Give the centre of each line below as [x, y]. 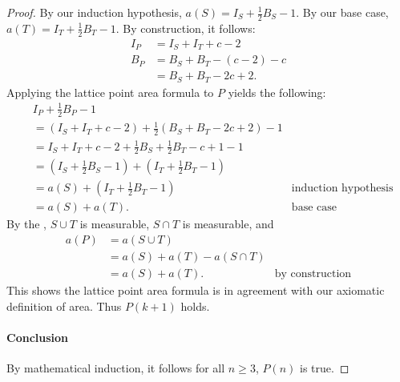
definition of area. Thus [64, 306]
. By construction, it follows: [186, 28]
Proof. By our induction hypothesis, [94, 12]
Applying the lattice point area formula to [110, 92]
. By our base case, [342, 12]
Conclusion [38, 337]
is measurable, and [228, 224]
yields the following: [277, 92]
